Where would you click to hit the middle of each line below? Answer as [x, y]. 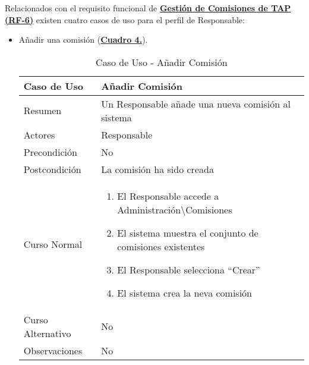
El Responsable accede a [168, 196]
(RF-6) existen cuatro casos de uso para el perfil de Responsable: [125, 19]
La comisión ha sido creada [157, 169]
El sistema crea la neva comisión [185, 292]
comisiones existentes [161, 246]
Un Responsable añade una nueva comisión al [196, 103]
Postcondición [52, 169]
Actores [39, 134]
